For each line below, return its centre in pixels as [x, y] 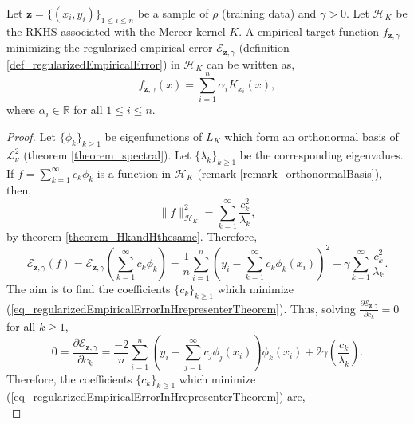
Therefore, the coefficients [69, 378]
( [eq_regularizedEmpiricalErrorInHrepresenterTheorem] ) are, [156, 397]
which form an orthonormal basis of [311, 137]
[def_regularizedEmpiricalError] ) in [93, 63]
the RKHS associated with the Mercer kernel [116, 31]
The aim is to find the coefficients [89, 289]
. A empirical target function [309, 31]
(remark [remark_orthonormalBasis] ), [290, 173]
